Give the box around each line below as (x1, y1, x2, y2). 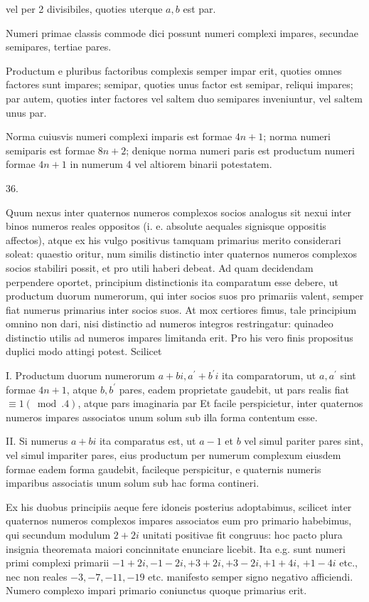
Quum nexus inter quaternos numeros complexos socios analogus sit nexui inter (6, 204, 352, 219)
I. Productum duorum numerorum (6, 368, 155, 383)
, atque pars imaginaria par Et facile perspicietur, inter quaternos (77, 396, 363, 411)
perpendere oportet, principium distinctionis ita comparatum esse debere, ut (6, 274, 339, 289)
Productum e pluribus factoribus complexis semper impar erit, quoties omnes (6, 63, 342, 78)
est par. (183, 1, 216, 16)
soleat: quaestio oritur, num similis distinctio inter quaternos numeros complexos (6, 246, 357, 261)
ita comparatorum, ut (222, 368, 316, 383)
